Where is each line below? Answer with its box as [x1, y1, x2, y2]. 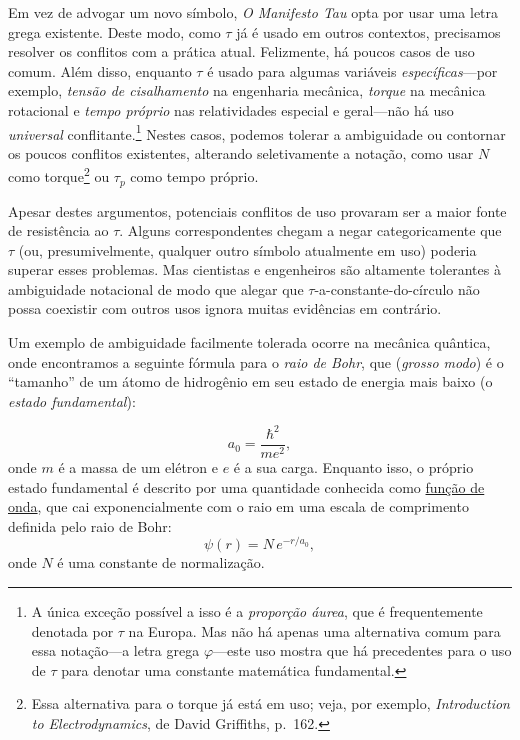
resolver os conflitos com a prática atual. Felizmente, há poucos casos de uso [8, 41, 475, 62]
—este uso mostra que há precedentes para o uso [213, 640, 512, 661]
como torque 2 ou [8, 163, 110, 187]
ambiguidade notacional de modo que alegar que [8, 278, 304, 299]
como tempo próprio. [130, 166, 259, 187]
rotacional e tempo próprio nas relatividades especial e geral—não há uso [8, 99, 454, 120]
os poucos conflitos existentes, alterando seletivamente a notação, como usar [8, 142, 474, 163]
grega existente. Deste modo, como [8, 21, 221, 42]
